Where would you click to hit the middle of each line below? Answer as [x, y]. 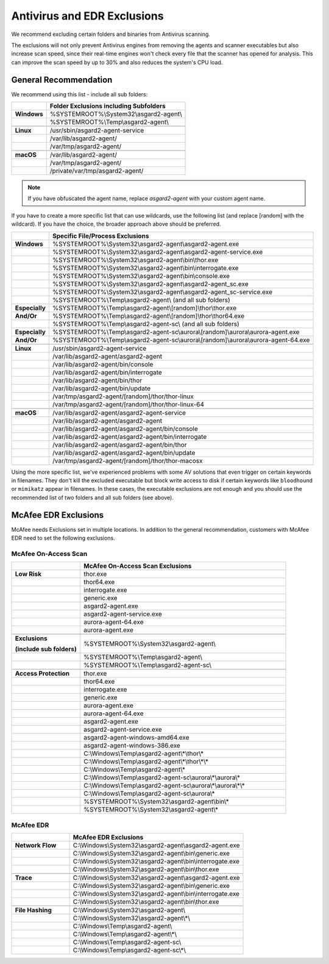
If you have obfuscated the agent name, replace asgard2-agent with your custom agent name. [147, 199]
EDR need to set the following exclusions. [63, 538]
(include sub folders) [46, 649]
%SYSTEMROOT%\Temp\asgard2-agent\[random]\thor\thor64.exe [149, 316]
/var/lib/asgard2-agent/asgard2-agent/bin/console [125, 429]
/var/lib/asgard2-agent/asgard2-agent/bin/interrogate [130, 437]
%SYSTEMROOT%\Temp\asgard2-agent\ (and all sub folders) [142, 300]
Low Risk [28, 574]
